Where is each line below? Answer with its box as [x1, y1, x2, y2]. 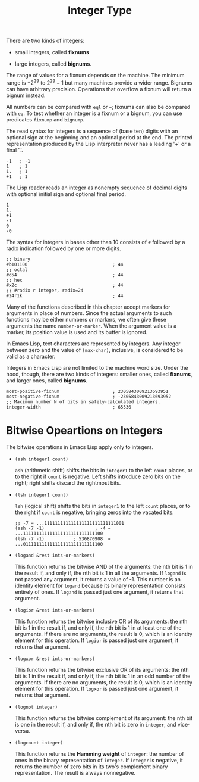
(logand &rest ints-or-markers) [14, 552, 95, 559]
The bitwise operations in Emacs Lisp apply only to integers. [6, 443, 154, 450]
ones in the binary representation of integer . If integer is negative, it [14, 756, 183, 764]
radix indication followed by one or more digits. [6, 245, 121, 252]
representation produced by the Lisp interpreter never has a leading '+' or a [6, 140, 191, 147]
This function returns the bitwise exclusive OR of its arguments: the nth [14, 666, 189, 673]
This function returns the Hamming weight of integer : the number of [14, 750, 184, 757]
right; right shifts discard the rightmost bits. [14, 479, 121, 486]
